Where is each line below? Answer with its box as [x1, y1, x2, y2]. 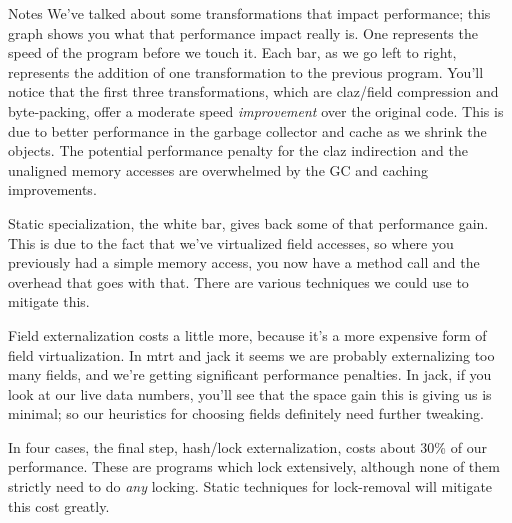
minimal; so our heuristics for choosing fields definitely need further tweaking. [8, 403, 484, 424]
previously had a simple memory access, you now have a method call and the [8, 252, 480, 273]
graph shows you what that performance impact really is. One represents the [8, 22, 478, 43]
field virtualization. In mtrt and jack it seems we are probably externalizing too [8, 344, 495, 365]
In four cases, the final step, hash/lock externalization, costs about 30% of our [8, 436, 487, 457]
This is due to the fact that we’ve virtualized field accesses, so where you [8, 232, 454, 253]
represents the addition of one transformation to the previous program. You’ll [8, 61, 484, 82]
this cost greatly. [8, 495, 110, 516]
